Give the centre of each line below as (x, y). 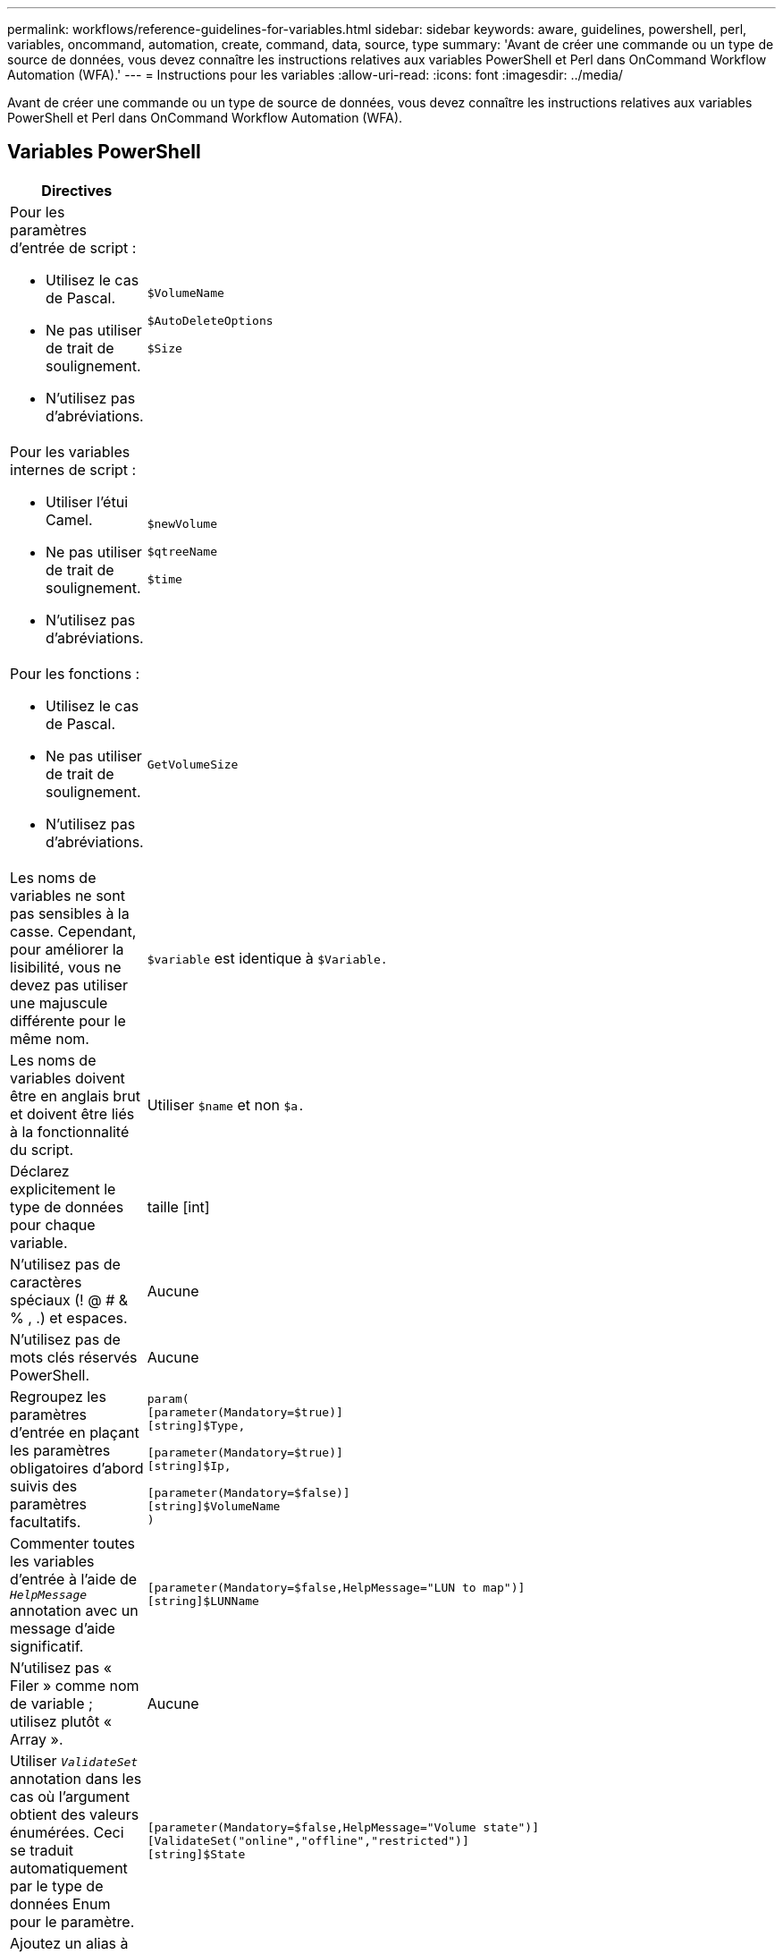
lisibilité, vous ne (66, 967)
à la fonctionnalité (70, 1131)
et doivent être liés (72, 1113)
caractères (46, 1282)
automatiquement (69, 1868)
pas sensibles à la (70, 913)
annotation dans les (76, 1778)
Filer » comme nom (75, 1685)
